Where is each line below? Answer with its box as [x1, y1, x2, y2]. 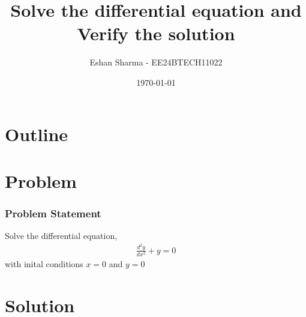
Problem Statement [5, 205, 101, 220]
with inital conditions [5, 257, 83, 270]
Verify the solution [77, 21, 235, 46]
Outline [5, 121, 68, 146]
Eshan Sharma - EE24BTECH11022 [89, 56, 223, 68]
